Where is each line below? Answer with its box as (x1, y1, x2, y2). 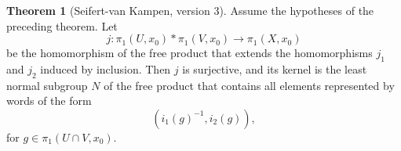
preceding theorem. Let (6, 17, 118, 34)
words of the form (6, 92, 92, 109)
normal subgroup (6, 77, 88, 93)
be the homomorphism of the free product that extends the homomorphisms (6, 45, 373, 61)
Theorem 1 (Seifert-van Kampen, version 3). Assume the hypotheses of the (6, 2, 374, 18)
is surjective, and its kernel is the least (182, 60, 367, 77)
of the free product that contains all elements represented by (104, 77, 395, 93)
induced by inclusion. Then (40, 60, 171, 77)
